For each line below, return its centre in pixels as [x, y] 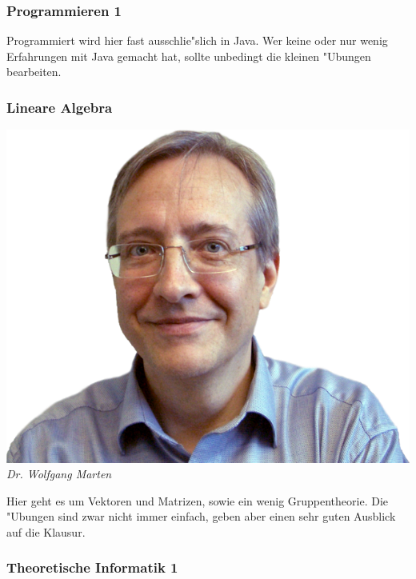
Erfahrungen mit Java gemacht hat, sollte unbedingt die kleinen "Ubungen [189, 56]
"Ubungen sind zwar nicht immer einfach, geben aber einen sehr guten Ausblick [201, 516]
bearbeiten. [34, 72]
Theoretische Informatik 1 [92, 567]
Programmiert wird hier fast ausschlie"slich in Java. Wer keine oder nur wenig [197, 40]
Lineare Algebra [60, 107]
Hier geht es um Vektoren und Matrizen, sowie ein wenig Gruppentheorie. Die [198, 500]
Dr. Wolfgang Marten [59, 474]
